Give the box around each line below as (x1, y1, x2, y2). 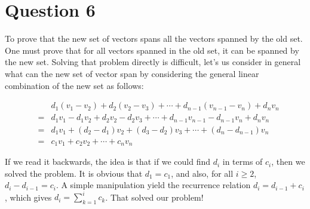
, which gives (5, 190, 52, 203)
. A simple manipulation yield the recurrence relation (56, 179, 251, 191)
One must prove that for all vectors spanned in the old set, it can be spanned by (5, 44, 299, 56)
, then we (271, 155, 305, 168)
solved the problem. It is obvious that (5, 167, 143, 179)
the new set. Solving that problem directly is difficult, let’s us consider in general (5, 56, 301, 68)
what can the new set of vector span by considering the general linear (5, 67, 259, 79)
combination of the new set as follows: (5, 79, 144, 91)
